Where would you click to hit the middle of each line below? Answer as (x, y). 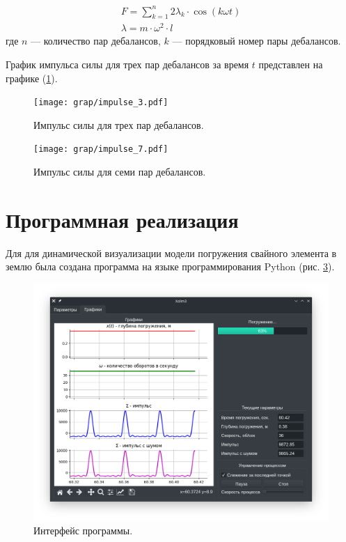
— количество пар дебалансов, (96, 41)
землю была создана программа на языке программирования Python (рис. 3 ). (170, 266)
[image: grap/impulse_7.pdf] (101, 149)
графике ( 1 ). (32, 78)
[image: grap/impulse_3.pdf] (101, 103)
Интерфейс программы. (83, 531)
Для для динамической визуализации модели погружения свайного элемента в (171, 253)
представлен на (291, 64)
